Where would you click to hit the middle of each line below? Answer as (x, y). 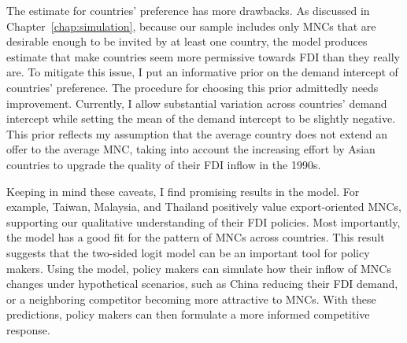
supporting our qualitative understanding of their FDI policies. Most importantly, (203, 221)
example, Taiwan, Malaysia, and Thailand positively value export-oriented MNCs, (204, 207)
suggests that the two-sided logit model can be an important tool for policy (188, 252)
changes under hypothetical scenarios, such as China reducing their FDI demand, (202, 284)
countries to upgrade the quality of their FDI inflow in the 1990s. (164, 164)
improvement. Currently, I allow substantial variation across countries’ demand (197, 103)
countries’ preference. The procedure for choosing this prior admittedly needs (192, 87)
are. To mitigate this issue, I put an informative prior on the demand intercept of (202, 72)
